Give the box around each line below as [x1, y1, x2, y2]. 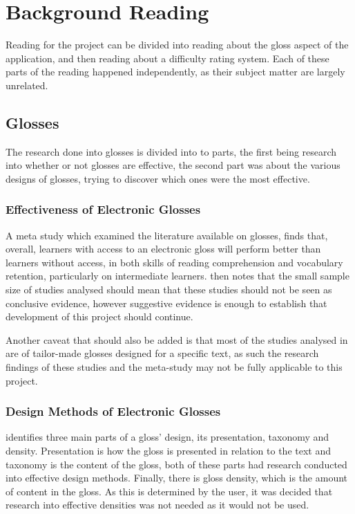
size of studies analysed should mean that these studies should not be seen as [6, 282, 332, 297]
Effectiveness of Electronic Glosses [6, 201, 201, 218]
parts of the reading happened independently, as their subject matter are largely [6, 64, 345, 79]
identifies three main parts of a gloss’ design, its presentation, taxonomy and [6, 430, 329, 444]
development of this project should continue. [6, 309, 193, 324]
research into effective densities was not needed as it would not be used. [6, 497, 309, 512]
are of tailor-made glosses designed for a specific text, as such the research [6, 346, 319, 360]
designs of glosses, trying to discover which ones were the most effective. [6, 171, 310, 185]
